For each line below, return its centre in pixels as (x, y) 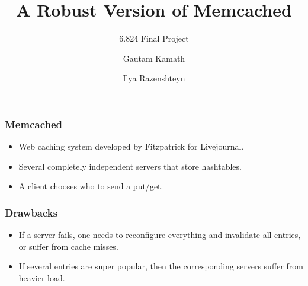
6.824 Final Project (154, 38)
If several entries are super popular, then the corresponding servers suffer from (161, 266)
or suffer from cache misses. (68, 246)
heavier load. (42, 277)
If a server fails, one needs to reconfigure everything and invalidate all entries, (160, 235)
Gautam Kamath (154, 58)
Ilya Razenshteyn (154, 78)
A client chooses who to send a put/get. (91, 186)
